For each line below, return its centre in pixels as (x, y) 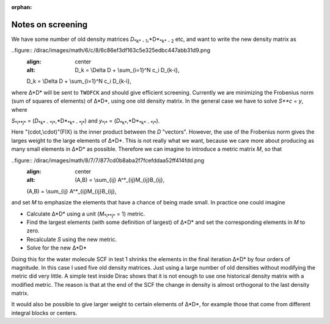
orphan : (22, 7)
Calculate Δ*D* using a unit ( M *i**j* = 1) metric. (86, 214)
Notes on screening (50, 24)
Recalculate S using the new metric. (72, 239)
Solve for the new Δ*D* (57, 248)
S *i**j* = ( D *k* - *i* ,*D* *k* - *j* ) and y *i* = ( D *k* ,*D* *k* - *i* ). (86, 121)
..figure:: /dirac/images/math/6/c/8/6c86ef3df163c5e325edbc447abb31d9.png (111, 50)
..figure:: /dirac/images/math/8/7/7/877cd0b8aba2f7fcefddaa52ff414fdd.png (108, 160)
